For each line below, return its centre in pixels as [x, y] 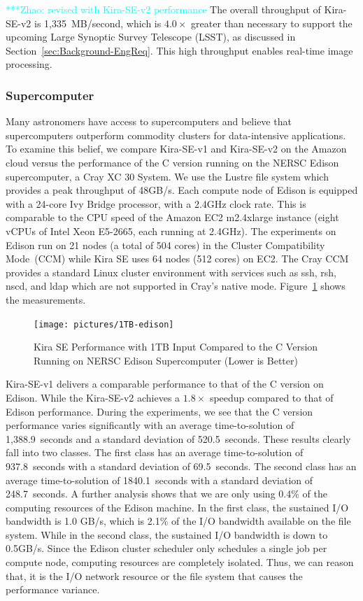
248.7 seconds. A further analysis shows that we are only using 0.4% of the [166, 494]
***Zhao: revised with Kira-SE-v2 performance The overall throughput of [163, 9]
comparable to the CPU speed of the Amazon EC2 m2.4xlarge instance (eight [172, 217]
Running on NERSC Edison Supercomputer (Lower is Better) [166, 360]
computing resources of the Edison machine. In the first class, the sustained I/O [177, 507]
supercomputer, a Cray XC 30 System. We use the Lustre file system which [167, 176]
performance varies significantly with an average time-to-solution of [150, 425]
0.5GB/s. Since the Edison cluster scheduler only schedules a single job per [166, 548]
